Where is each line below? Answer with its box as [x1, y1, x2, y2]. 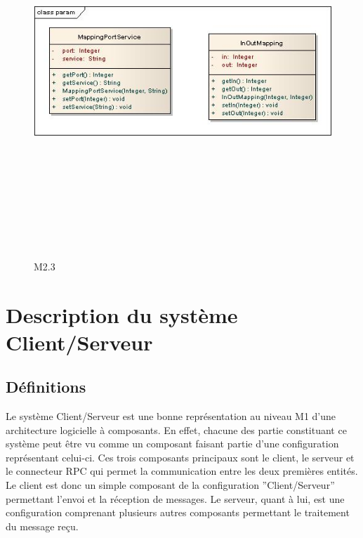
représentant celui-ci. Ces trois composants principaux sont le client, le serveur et [6, 450, 355, 464]
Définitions [6, 376, 86, 398]
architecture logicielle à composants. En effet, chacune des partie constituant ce [6, 422, 347, 437]
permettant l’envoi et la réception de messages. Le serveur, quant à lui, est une [6, 491, 345, 506]
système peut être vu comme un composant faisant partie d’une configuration [6, 436, 339, 451]
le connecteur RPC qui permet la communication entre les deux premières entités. [6, 464, 358, 478]
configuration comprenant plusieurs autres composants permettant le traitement [6, 505, 350, 520]
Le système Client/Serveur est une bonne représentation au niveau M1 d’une [6, 409, 336, 424]
